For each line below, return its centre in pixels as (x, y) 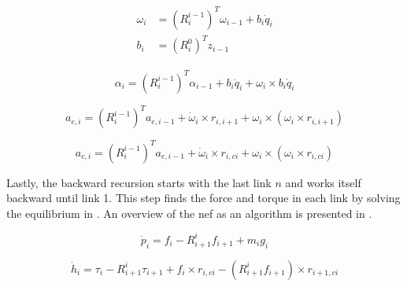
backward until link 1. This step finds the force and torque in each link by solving (203, 198)
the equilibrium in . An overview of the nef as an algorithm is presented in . (189, 213)
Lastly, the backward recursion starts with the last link (139, 182)
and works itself (323, 182)
